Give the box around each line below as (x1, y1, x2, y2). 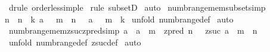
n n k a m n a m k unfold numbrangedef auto (5, 12, 234, 25)
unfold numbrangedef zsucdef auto (8, 35, 141, 48)
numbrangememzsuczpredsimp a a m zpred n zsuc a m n (8, 24, 257, 37)
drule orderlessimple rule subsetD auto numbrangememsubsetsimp (8, 1, 266, 13)
